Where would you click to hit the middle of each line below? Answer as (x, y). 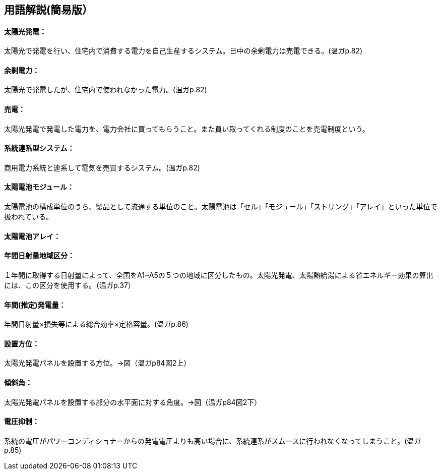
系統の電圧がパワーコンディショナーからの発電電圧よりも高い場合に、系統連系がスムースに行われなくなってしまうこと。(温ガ (213, 441)
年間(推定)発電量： (35, 305)
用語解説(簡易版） (48, 10)
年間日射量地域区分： (39, 256)
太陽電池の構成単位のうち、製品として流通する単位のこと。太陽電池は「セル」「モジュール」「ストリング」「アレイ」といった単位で (221, 207)
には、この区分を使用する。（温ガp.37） (70, 285)
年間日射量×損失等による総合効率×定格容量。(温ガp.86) (96, 324)
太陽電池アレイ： (32, 236)
